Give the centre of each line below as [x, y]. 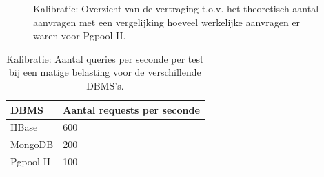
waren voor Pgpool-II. [80, 35]
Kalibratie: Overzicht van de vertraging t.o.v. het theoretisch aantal [176, 8]
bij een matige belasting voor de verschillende [105, 72]
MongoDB [32, 144]
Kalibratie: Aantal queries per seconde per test [105, 58]
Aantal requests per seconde [131, 109]
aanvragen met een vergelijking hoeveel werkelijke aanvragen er [167, 22]
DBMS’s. [105, 85]
